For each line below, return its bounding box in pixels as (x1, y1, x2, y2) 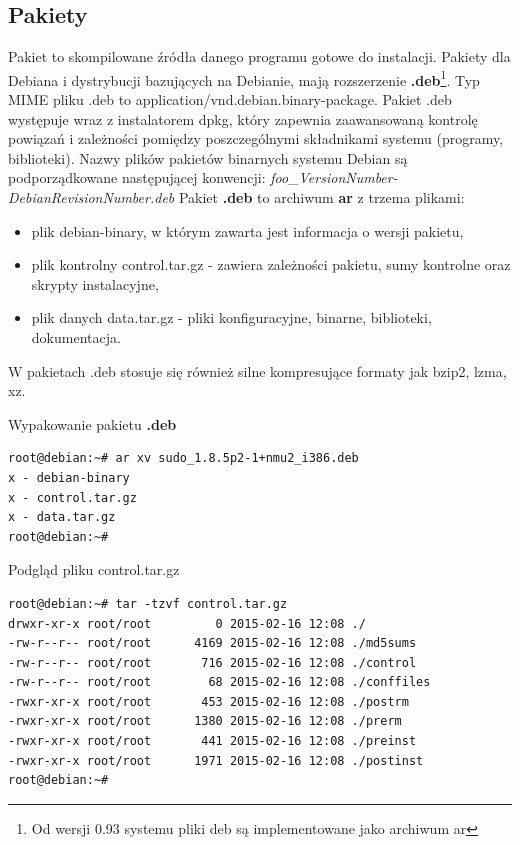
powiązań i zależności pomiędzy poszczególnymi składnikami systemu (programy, (8, 128, 504, 149)
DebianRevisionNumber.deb (8, 187, 175, 208)
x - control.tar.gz (8, 490, 137, 505)
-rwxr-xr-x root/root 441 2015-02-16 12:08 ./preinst (8, 734, 417, 749)
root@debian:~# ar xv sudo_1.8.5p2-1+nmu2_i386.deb (8, 451, 359, 466)
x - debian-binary (8, 470, 130, 485)
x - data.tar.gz (8, 510, 116, 525)
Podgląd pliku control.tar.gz (8, 559, 180, 580)
